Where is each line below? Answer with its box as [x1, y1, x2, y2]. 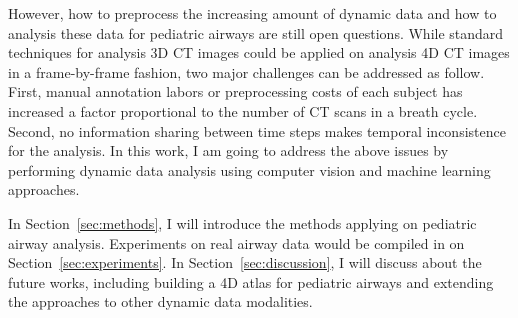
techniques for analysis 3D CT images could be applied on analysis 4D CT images [8, 42, 510, 63]
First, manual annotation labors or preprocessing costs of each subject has [8, 81, 463, 102]
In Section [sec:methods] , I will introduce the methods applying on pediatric [8, 212, 477, 233]
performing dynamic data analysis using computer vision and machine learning [8, 159, 491, 180]
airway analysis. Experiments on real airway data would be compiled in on [8, 232, 465, 253]
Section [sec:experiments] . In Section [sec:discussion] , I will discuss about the [8, 252, 482, 273]
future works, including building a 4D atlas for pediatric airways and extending [8, 271, 494, 292]
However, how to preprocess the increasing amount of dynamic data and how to [8, 3, 497, 23]
